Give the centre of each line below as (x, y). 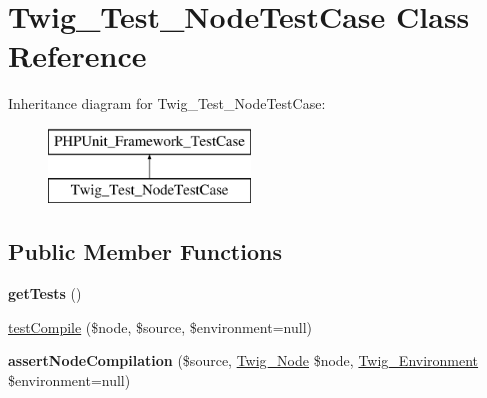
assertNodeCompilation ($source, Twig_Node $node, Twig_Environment (243, 360)
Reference (77, 55)
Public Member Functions (145, 251)
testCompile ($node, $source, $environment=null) (160, 326)
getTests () (45, 293)
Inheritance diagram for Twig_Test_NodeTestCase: (167, 103)
